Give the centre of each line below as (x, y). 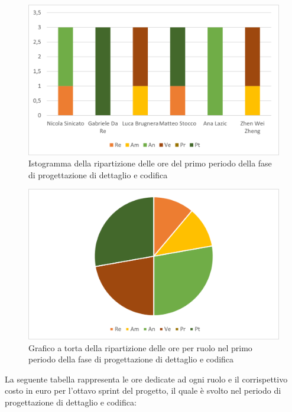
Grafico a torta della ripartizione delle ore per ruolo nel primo (140, 347)
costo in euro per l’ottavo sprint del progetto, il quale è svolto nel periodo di (143, 390)
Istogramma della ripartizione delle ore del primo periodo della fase (150, 163)
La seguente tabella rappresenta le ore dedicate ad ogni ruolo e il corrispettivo (146, 379)
